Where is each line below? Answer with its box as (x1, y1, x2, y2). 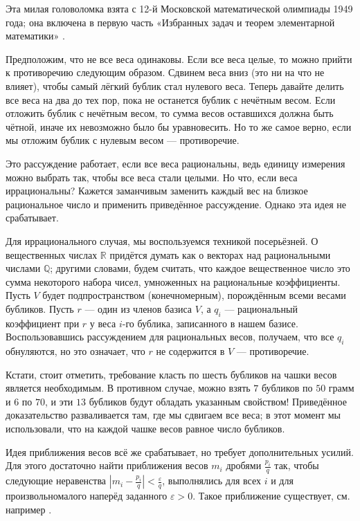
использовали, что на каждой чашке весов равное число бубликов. (6, 421, 285, 436)
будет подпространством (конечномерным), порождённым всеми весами (42, 288, 346, 302)
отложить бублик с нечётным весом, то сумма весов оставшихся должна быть (6, 106, 334, 120)
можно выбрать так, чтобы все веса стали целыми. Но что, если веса (6, 170, 298, 184)
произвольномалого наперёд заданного (6, 488, 168, 503)
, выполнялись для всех (162, 473, 261, 488)
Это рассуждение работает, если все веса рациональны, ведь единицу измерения (6, 156, 345, 170)
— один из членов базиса (84, 301, 192, 316)
